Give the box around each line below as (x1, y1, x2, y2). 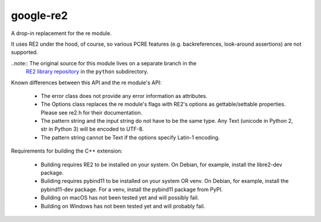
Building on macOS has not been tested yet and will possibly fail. (40, 194, 199, 201)
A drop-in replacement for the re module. (11, 30, 112, 37)
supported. (11, 49, 38, 56)
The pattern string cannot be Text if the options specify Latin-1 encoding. (40, 134, 220, 141)
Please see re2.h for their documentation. (40, 109, 143, 116)
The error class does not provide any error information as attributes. (40, 92, 207, 99)
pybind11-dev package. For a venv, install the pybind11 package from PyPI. (40, 186, 223, 193)
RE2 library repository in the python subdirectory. (26, 68, 149, 75)
